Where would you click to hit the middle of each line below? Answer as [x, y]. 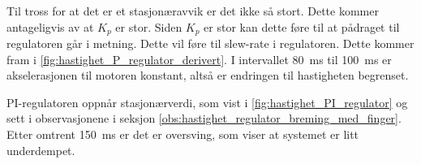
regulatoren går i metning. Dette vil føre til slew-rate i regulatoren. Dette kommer [210, 43]
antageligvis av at [50, 26]
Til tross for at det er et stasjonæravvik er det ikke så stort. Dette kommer [193, 11]
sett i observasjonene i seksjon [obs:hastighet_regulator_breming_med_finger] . [204, 118]
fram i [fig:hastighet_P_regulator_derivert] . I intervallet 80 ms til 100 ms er [199, 59]
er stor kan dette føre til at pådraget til [302, 26]
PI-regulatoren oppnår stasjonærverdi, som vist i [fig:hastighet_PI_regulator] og [207, 102]
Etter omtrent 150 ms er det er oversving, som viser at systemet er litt [183, 134]
